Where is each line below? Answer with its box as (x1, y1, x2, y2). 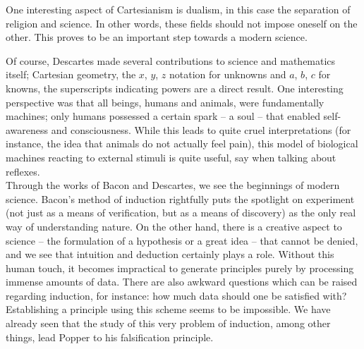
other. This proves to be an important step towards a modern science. (6, 30, 308, 44)
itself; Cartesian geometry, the (6, 67, 136, 82)
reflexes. (6, 164, 40, 178)
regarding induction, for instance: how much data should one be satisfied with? (6, 288, 347, 302)
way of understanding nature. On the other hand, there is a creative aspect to (6, 219, 342, 233)
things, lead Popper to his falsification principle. (6, 329, 214, 344)
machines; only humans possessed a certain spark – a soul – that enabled (6, 109, 320, 123)
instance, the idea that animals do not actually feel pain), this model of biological (6, 136, 358, 151)
